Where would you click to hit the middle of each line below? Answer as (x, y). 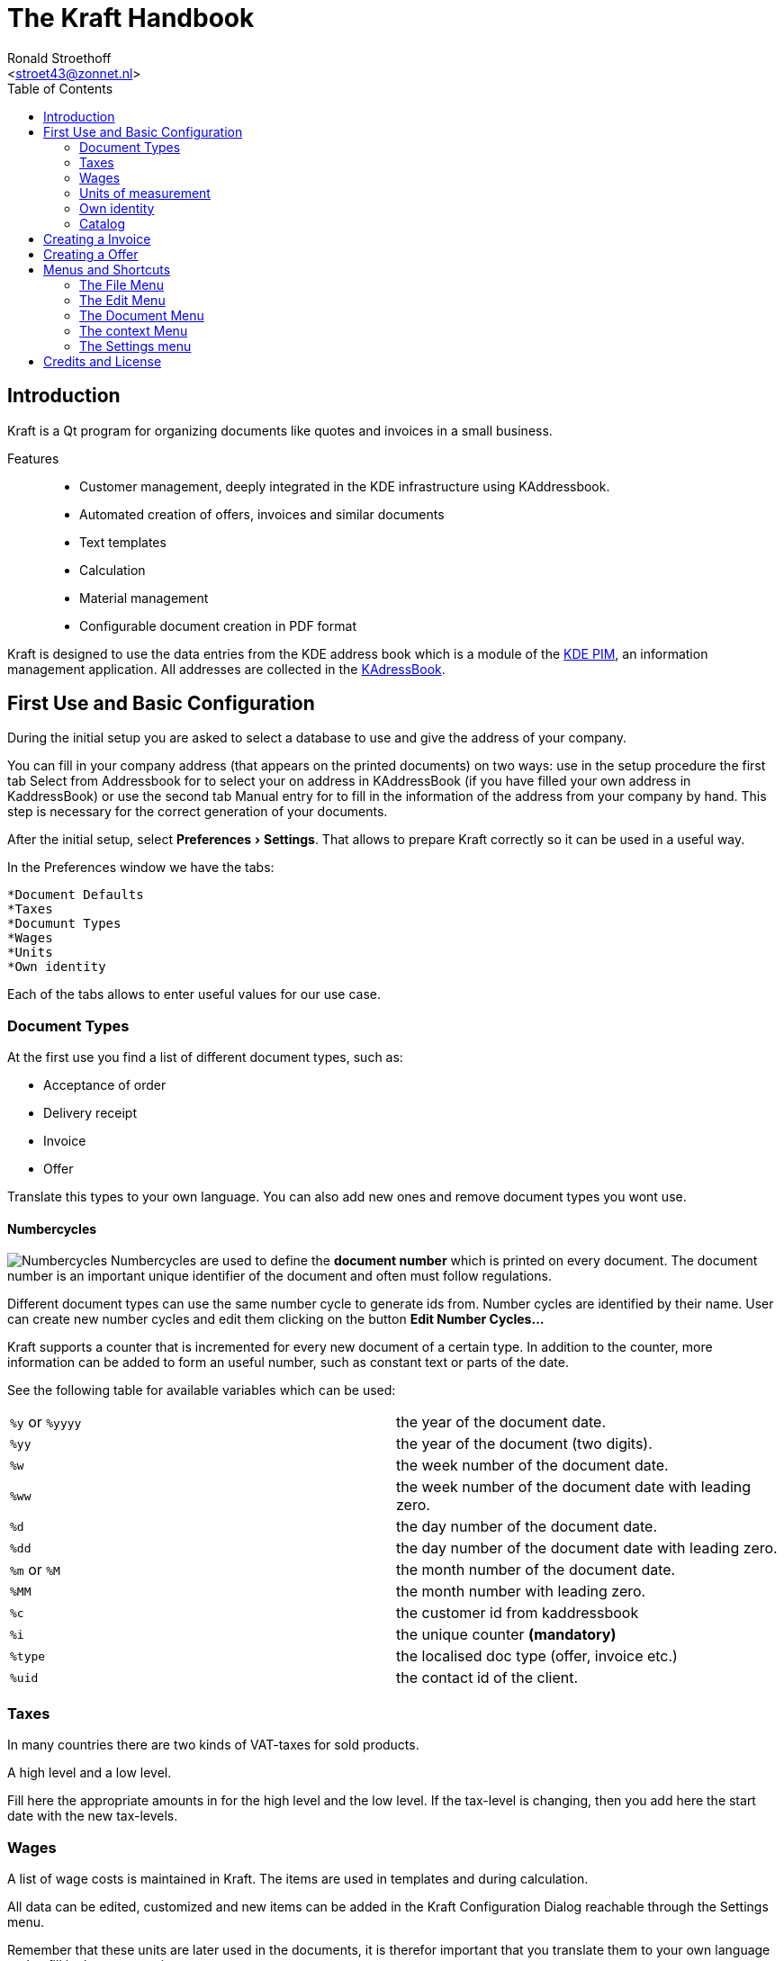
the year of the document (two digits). (524, 1444)
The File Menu (122, 284)
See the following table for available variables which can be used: (202, 1390)
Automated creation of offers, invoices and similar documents (262, 514)
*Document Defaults (76, 895)
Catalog (102, 223)
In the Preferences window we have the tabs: (141, 868)
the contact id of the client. (487, 1678)
